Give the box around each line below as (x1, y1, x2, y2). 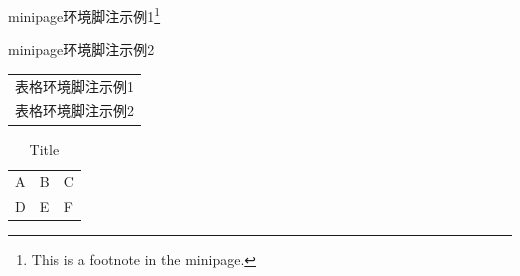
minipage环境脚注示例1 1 (8, 3, 161, 26)
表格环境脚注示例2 (15, 100, 134, 121)
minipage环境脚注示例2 (8, 39, 155, 60)
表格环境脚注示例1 (15, 75, 134, 96)
